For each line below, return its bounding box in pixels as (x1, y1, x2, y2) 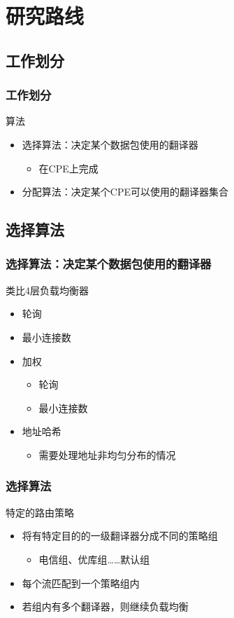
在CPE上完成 (38, 160, 98, 175)
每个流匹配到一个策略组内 (22, 575, 140, 590)
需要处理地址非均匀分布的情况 (38, 447, 176, 462)
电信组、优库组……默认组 (38, 551, 150, 566)
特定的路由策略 (6, 504, 74, 519)
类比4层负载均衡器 (6, 282, 89, 297)
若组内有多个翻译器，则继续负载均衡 (22, 599, 189, 614)
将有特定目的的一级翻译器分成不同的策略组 (22, 528, 218, 543)
